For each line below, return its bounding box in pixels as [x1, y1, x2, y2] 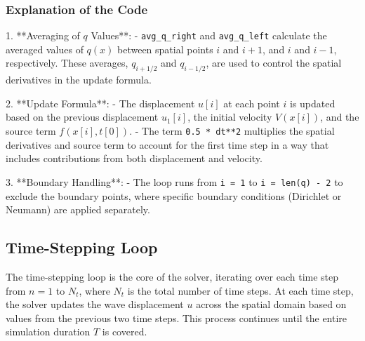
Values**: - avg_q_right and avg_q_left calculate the [91, 28, 327, 43]
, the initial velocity [187, 109, 272, 124]
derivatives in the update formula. [6, 72, 152, 87]
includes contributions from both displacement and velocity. [6, 151, 263, 166]
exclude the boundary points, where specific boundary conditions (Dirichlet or [6, 188, 342, 203]
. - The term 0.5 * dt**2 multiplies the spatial [129, 123, 335, 138]
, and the [320, 109, 359, 124]
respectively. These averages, [6, 55, 128, 70]
